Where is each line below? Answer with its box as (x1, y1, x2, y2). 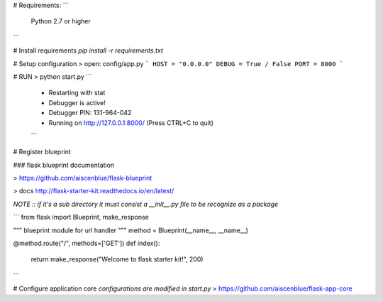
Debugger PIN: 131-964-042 (48, 109, 132, 117)
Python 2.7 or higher (30, 17, 91, 26)
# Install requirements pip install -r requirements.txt (13, 46, 163, 55)
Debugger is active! (48, 98, 106, 107)
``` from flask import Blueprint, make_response (13, 213, 149, 222)
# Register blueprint (13, 148, 71, 156)
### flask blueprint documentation (13, 161, 115, 169)
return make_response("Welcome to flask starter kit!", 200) (30, 255, 204, 264)
